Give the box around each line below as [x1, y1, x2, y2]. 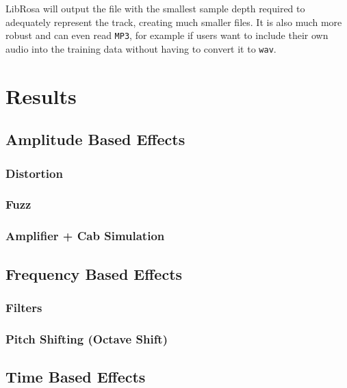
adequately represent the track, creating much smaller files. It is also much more [5, 14, 342, 29]
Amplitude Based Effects [5, 129, 185, 150]
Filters [5, 298, 42, 315]
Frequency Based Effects [5, 263, 183, 284]
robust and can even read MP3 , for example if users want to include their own [5, 28, 329, 42]
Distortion [5, 164, 63, 181]
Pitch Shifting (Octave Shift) [5, 330, 168, 347]
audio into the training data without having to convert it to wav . [5, 41, 277, 55]
